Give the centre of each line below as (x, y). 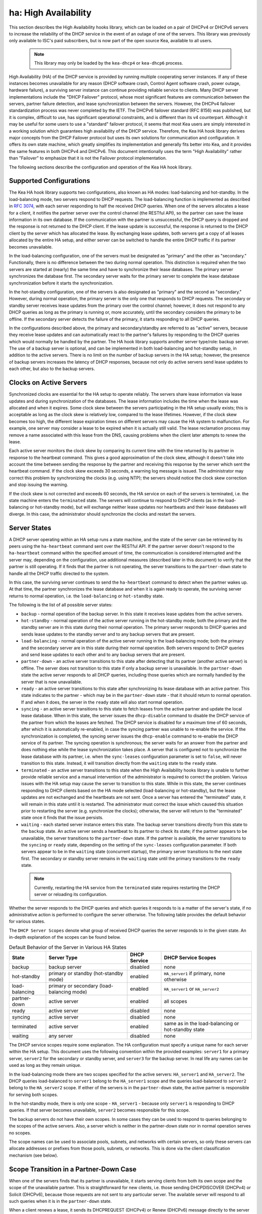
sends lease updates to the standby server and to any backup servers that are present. (108, 634)
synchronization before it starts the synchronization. (61, 283)
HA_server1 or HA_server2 (191, 989)
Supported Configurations (49, 181)
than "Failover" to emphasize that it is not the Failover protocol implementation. (88, 158)
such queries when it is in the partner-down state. (60, 1201)
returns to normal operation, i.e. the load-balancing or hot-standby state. (86, 596)
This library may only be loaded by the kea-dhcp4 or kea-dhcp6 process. (109, 63)
